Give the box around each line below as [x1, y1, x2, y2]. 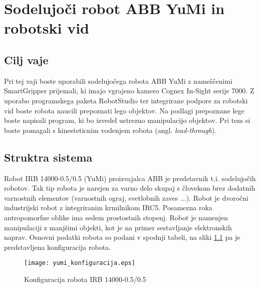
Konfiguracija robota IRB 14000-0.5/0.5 [24, 273, 146, 284]
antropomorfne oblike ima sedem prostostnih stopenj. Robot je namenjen [4, 212, 228, 222]
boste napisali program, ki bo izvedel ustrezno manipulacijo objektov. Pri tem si [4, 115, 250, 125]
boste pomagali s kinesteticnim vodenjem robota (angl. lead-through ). [4, 124, 217, 135]
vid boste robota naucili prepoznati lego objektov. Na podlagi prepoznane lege [4, 105, 244, 115]
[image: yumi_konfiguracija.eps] [24, 259, 135, 267]
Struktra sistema [4, 149, 93, 165]
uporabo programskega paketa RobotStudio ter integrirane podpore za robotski [4, 95, 248, 105]
